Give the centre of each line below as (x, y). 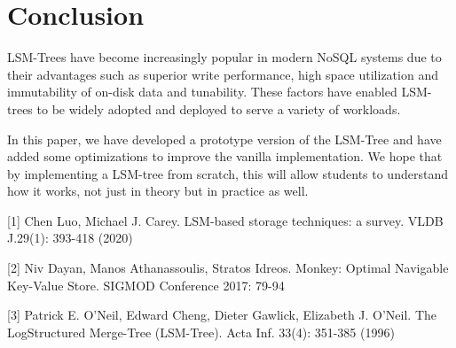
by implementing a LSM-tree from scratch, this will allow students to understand (228, 173)
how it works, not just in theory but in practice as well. (158, 191)
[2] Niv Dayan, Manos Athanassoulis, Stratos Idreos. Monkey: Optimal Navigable (228, 268)
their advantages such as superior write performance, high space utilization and (223, 74)
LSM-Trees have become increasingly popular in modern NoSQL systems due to (224, 57)
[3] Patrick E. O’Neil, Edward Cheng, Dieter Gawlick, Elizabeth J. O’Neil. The (222, 315)
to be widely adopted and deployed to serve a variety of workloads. (219, 108)
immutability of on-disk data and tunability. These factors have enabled (202, 92)
